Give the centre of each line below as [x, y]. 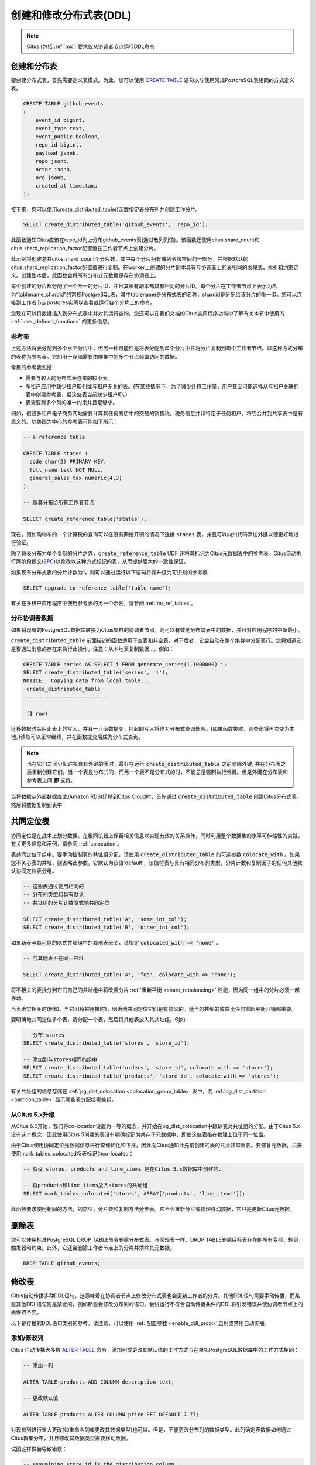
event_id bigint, [60, 120]
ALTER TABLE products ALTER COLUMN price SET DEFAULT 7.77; [111, 1415]
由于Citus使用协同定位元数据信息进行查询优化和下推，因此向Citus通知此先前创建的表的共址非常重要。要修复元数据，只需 [157, 1145]
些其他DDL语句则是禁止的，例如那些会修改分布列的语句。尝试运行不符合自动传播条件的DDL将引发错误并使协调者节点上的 [157, 1304]
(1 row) [37, 713]
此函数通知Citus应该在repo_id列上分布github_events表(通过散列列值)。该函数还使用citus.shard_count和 [135, 240]
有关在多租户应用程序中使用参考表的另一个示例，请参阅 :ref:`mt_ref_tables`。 [103, 603]
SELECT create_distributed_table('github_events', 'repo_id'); [116, 225]
